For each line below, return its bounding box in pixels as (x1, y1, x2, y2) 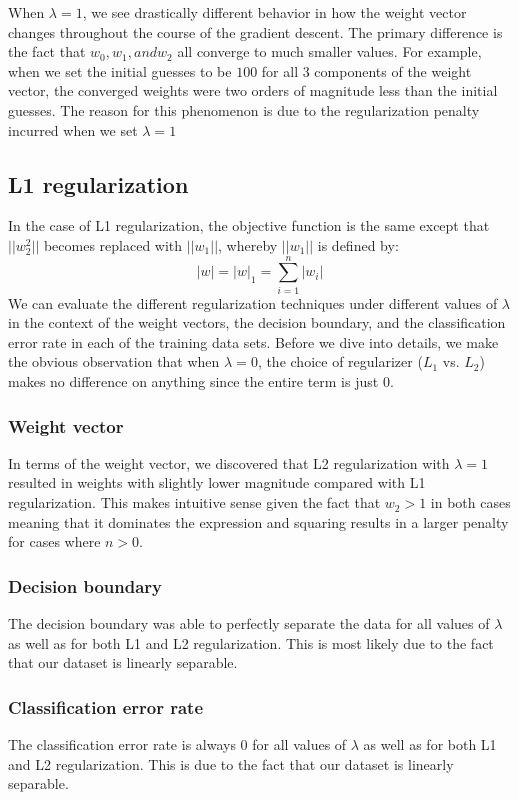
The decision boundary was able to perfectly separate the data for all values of (8, 613, 490, 634)
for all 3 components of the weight (261, 60, 472, 81)
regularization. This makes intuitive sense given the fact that (8, 492, 381, 513)
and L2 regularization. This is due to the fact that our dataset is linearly (8, 753, 454, 774)
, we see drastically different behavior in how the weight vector (82, 2, 467, 22)
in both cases (430, 492, 511, 513)
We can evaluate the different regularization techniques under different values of (8, 292, 498, 313)
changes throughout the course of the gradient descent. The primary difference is (8, 21, 503, 42)
